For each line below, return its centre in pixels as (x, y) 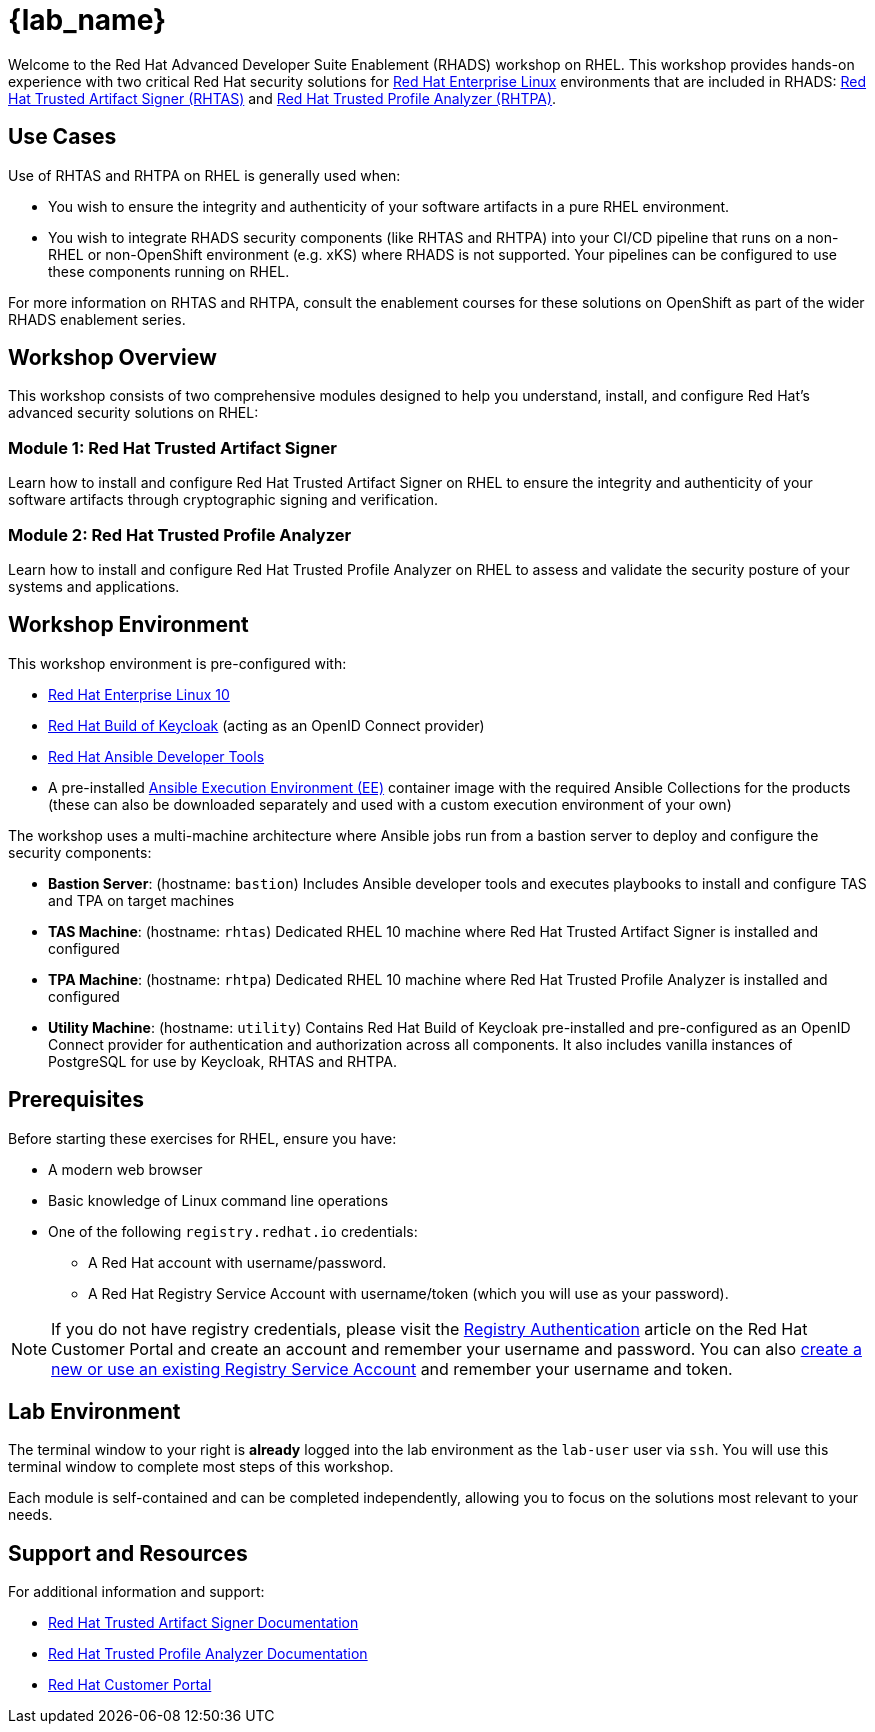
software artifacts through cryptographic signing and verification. (223, 500)
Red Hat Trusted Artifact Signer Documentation (203, 1623)
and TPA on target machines (141, 900)
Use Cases (62, 137)
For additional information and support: (136, 1592)
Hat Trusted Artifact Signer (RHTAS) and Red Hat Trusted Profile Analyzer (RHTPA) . (282, 98)
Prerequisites (76, 1100)
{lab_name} (87, 20)
